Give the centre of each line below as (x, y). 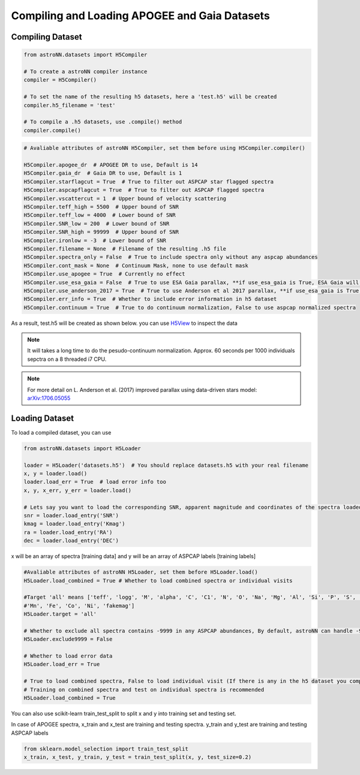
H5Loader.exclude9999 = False (68, 639)
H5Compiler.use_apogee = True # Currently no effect (104, 274)
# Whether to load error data (68, 656)
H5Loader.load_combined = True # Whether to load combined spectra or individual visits (158, 581)
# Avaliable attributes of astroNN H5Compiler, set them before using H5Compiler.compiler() (164, 148)
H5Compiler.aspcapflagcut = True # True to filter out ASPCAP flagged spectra (144, 190)
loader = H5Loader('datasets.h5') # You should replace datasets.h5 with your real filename (166, 465)
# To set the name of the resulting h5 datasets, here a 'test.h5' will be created (150, 97)
